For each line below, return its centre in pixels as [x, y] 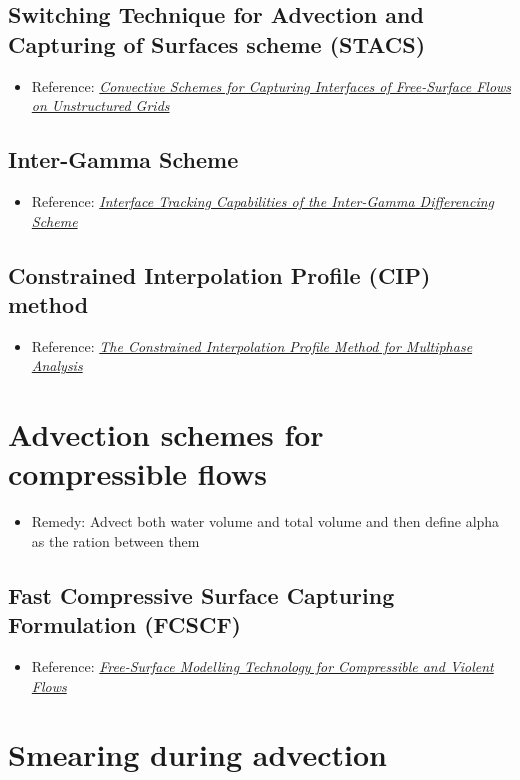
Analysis [57, 365]
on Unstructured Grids [100, 105]
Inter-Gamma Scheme [123, 159]
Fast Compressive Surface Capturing [201, 594]
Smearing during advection [197, 754]
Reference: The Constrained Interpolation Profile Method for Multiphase [252, 345]
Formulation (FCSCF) [124, 624]
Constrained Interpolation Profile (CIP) [219, 274]
